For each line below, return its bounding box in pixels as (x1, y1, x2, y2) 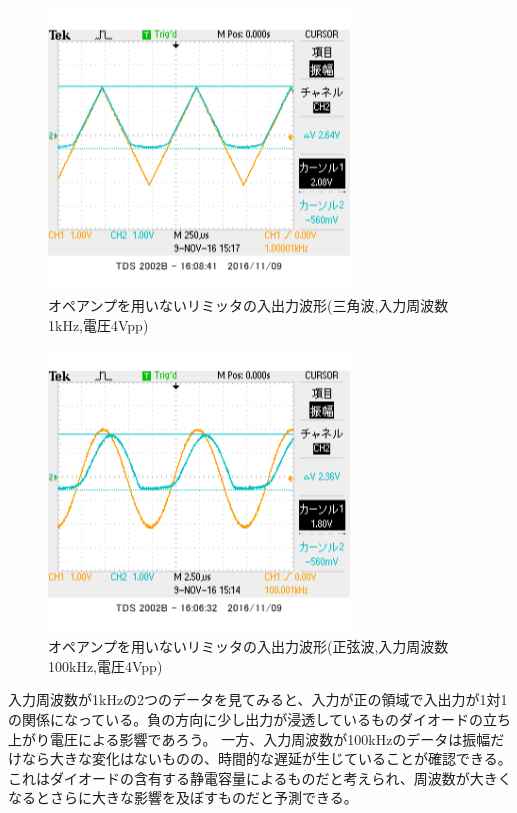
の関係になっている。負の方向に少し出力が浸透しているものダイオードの (8, 709, 483, 730)
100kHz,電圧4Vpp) (48, 655, 163, 676)
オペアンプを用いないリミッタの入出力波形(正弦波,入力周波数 (48, 636, 449, 657)
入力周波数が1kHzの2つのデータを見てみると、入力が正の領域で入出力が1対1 (8, 689, 508, 710)
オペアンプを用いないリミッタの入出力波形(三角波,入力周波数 (48, 295, 449, 316)
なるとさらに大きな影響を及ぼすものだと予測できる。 (8, 787, 358, 808)
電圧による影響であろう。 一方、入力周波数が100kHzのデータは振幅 (49, 728, 491, 749)
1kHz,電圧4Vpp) (48, 314, 149, 335)
